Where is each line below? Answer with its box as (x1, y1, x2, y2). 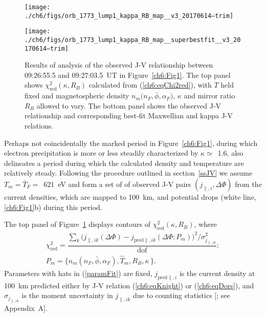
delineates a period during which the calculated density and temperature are (4, 157, 244, 168)
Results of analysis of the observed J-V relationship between (25, 59, 213, 70)
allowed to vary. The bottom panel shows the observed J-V (36, 100, 221, 111)
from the (235, 179, 262, 189)
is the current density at (179, 267, 255, 278)
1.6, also (217, 147, 243, 158)
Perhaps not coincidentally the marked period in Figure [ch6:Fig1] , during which (4, 137, 258, 148)
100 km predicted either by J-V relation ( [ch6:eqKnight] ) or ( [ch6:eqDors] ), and (4, 280, 254, 290)
